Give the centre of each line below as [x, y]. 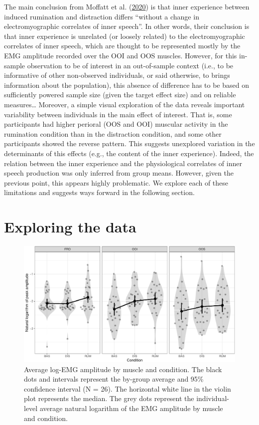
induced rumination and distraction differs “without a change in [102, 16]
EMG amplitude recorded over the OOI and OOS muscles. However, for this [121, 55]
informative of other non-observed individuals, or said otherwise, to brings [117, 75]
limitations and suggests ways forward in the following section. [99, 192]
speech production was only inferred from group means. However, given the [119, 173]
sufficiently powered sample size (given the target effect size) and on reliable [120, 95]
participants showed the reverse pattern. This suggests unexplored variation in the [129, 143]
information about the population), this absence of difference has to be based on [127, 85]
